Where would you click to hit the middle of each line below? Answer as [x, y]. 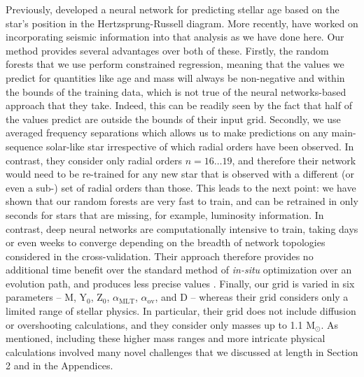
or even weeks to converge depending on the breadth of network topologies [166, 242]
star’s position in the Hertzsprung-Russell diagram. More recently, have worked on [182, 23]
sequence [24, 146]
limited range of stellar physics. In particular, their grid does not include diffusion [181, 311]
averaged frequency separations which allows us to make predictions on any [167, 133]
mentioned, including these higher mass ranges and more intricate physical [166, 338]
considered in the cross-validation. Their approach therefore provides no [160, 256]
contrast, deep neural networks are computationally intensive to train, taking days [182, 228]
